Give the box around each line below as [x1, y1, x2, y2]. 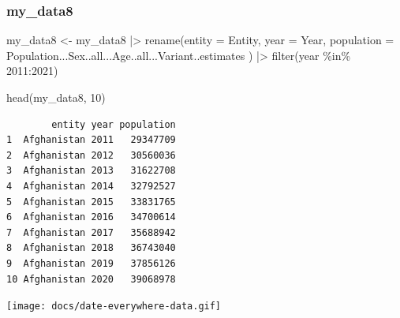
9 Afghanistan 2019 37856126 [6, 257, 176, 269]
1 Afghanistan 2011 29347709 [6, 134, 176, 146]
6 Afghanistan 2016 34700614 [6, 211, 176, 223]
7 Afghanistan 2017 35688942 [6, 226, 176, 238]
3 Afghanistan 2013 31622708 [6, 165, 176, 177]
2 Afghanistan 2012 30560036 [6, 149, 176, 161]
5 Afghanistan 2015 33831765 [6, 196, 176, 208]
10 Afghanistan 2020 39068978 [6, 273, 176, 285]
